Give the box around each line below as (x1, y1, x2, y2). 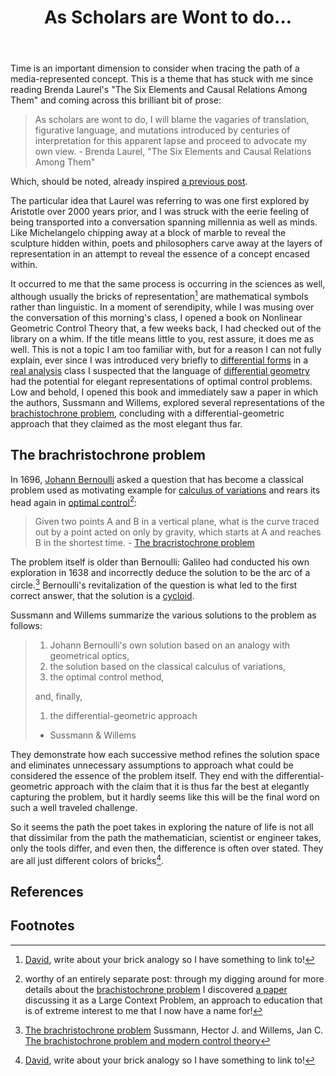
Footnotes (10, 917, 75, 935)
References (10, 884, 84, 901)
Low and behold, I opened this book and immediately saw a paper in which (10, 386, 319, 398)
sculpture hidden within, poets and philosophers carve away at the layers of (10, 237, 323, 250)
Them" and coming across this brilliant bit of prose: (10, 94, 222, 106)
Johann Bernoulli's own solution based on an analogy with (49, 639, 291, 651)
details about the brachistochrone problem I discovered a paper (24, 983, 288, 995)
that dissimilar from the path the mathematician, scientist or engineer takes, (10, 831, 322, 843)
